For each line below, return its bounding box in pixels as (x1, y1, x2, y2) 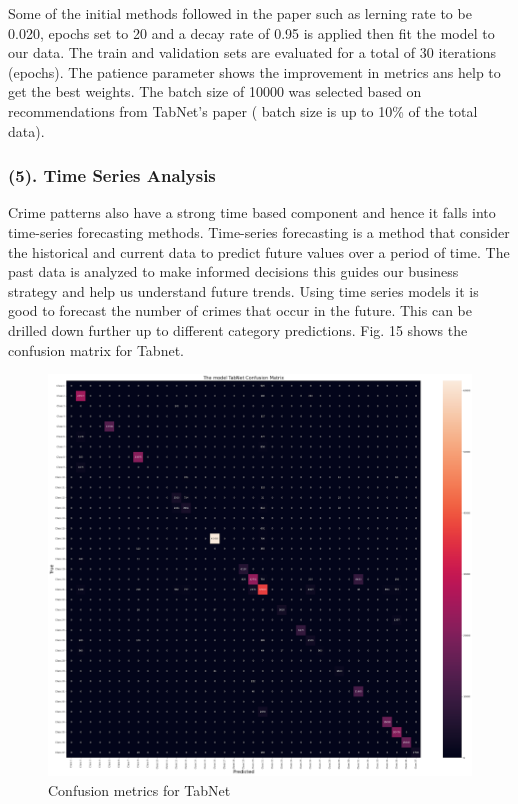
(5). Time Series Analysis (8, 163, 216, 188)
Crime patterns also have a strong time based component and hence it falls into (8, 202, 496, 223)
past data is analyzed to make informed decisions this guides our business (8, 261, 459, 282)
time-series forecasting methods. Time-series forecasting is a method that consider (8, 221, 510, 242)
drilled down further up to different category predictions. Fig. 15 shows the (8, 319, 468, 340)
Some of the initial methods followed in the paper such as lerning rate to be (8, 3, 472, 23)
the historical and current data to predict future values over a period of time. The (8, 241, 510, 262)
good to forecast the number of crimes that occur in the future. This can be (8, 300, 472, 321)
